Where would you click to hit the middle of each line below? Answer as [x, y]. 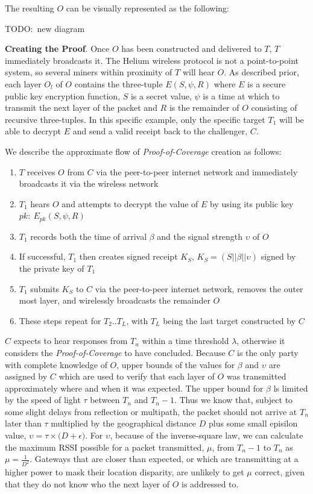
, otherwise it [261, 341]
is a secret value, [161, 95]
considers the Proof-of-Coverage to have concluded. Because [115, 352]
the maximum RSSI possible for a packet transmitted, [105, 447]
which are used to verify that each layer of [137, 376]
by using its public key [252, 203]
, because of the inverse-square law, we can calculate [207, 435]
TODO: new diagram [45, 28]
